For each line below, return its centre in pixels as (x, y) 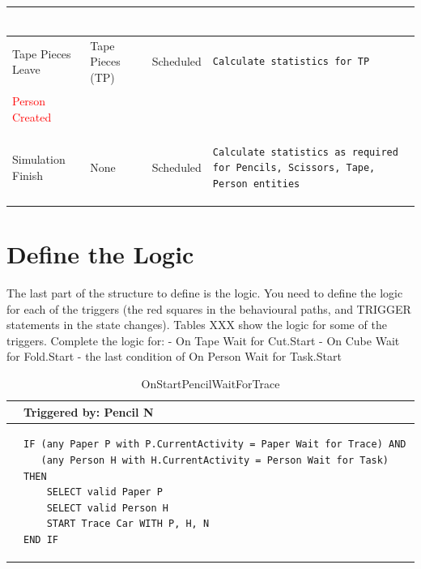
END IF (41, 540)
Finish (28, 175)
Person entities (256, 184)
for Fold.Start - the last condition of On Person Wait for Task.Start (174, 356)
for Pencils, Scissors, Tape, (294, 168)
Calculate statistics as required (305, 152)
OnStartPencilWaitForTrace (210, 383)
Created (32, 116)
